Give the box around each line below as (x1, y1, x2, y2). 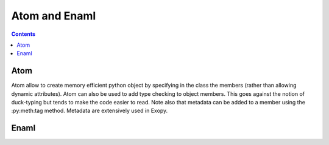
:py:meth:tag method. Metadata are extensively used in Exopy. (11, 107, 168, 115)
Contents (11, 30, 36, 38)
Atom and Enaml (11, 9, 96, 22)
